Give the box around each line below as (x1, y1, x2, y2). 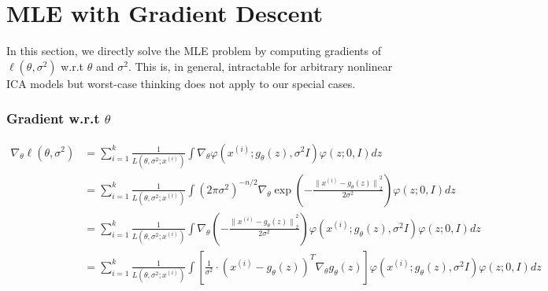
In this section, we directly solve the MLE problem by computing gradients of (6, 42, 382, 59)
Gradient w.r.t (6, 109, 100, 128)
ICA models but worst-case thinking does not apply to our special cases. (6, 75, 356, 91)
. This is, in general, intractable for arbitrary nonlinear (128, 57, 393, 74)
